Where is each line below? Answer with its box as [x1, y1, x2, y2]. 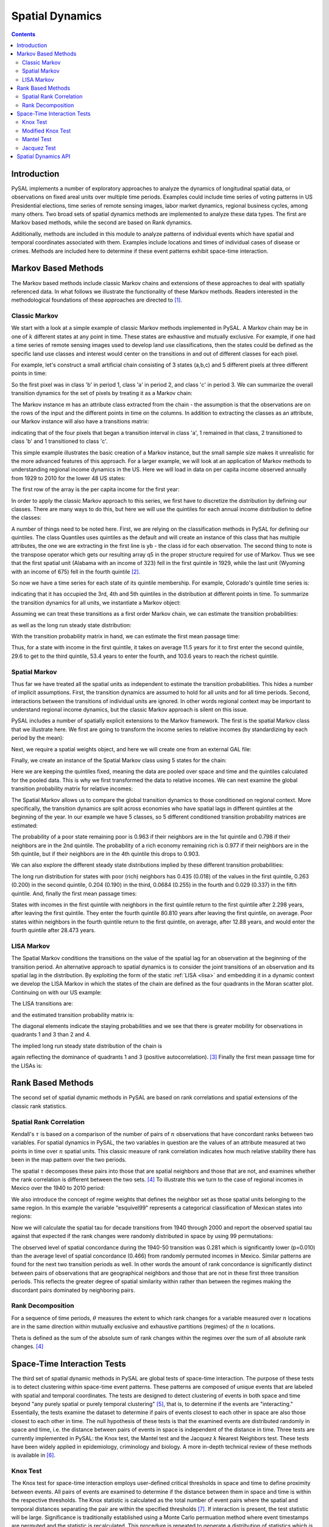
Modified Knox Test [22, 127, 71, 134]
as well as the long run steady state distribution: [11, 621, 132, 629]
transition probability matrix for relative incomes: [11, 785, 133, 792]
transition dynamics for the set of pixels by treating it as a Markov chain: [11, 390, 193, 397]
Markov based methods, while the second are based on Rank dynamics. [11, 219, 193, 226]
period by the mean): [11, 734, 64, 742]
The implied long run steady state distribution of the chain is [11, 1042, 163, 1049]
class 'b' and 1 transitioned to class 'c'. [11, 437, 108, 445]
